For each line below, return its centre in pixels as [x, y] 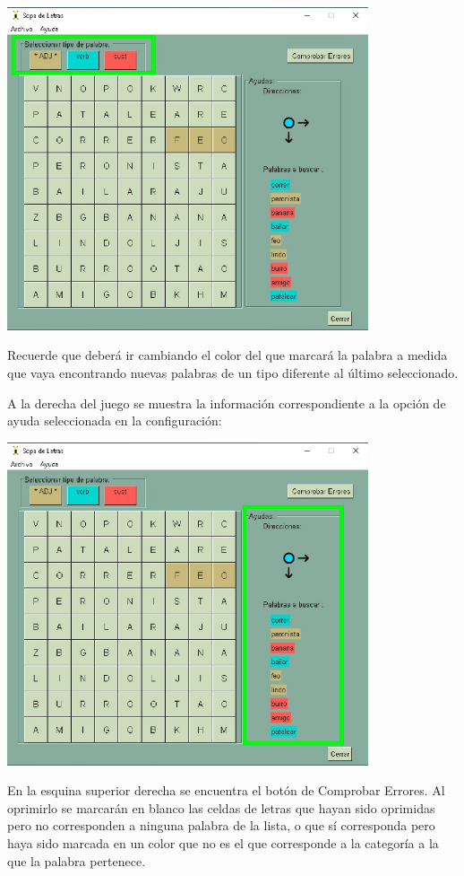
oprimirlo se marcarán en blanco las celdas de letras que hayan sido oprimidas [221, 807]
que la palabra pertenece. [77, 860]
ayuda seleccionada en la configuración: [115, 420]
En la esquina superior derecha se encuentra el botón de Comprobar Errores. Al [226, 790]
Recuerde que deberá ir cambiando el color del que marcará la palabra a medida [228, 355]
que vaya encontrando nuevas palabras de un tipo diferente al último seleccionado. [233, 373]
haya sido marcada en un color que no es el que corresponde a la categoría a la [223, 843]
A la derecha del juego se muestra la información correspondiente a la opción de [227, 403]
